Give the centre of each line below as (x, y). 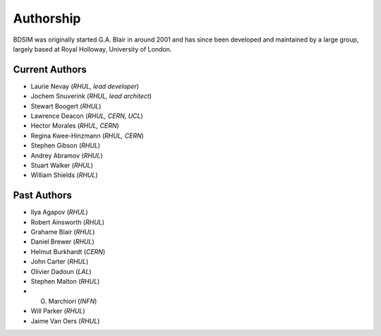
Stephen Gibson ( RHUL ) (66, 145)
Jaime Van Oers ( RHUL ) (65, 320)
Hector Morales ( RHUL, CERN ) (75, 126)
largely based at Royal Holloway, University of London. (92, 49)
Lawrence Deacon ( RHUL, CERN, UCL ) (87, 116)
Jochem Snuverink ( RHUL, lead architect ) (91, 96)
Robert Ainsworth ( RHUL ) (68, 222)
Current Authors (50, 70)
